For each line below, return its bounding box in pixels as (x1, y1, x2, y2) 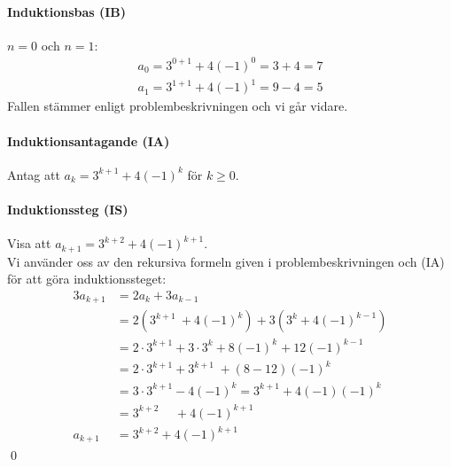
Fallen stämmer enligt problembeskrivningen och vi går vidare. (7, 97, 348, 115)
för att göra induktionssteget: (7, 269, 167, 288)
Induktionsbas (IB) (7, 2, 127, 20)
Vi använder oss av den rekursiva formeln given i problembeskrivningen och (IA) (7, 252, 445, 270)
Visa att (7, 234, 51, 253)
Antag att (7, 165, 60, 183)
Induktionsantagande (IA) (7, 131, 170, 150)
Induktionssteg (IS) (7, 200, 128, 219)
